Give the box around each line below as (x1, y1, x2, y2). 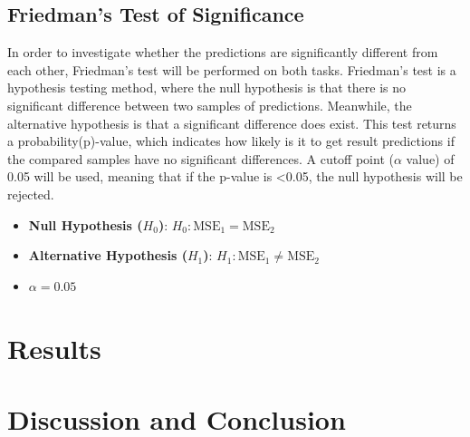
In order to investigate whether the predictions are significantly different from (7, 43, 438, 62)
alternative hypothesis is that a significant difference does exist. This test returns (7, 113, 456, 132)
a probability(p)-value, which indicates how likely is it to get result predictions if (7, 131, 455, 151)
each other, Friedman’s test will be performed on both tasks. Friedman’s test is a (7, 60, 456, 79)
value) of (406, 149, 455, 168)
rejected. (7, 184, 54, 203)
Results (7, 329, 101, 366)
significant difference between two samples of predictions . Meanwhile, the (7, 95, 412, 114)
